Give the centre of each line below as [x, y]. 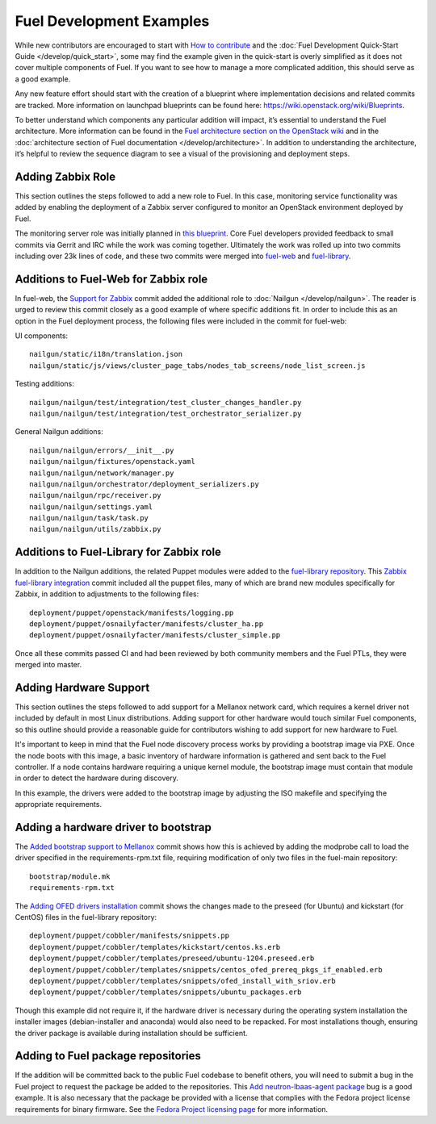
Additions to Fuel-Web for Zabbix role [111, 279]
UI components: [42, 336]
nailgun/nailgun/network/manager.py [102, 473]
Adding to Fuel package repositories [108, 1056]
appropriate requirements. [59, 804]
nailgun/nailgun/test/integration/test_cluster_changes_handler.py [166, 402]
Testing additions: [44, 384]
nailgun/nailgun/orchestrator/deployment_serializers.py [145, 484]
